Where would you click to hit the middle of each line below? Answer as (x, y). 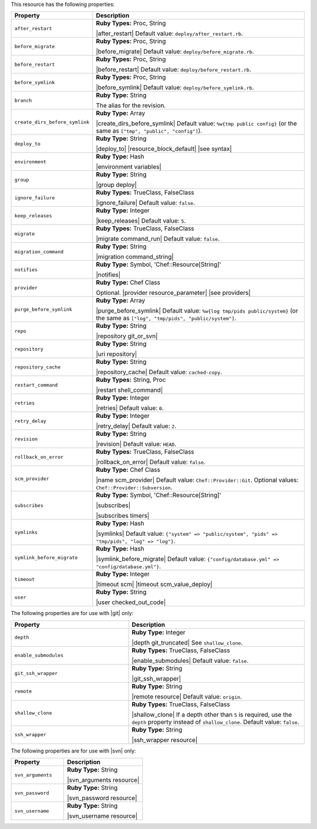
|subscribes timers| (123, 516)
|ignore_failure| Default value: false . (146, 203)
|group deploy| (117, 185)
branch (23, 100)
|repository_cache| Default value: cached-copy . (159, 372)
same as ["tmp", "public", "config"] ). (149, 131)
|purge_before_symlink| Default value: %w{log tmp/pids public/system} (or (197, 311)
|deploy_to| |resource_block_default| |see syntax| (164, 149)
